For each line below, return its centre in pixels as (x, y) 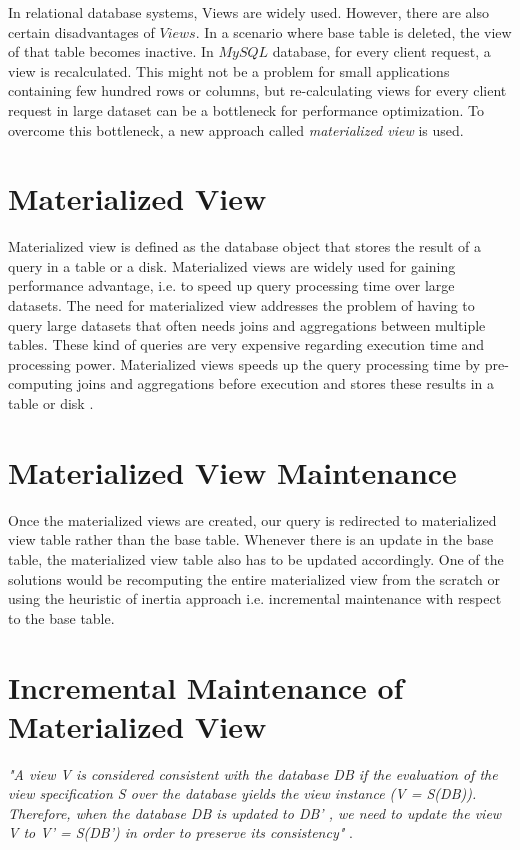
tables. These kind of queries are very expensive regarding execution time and (246, 344)
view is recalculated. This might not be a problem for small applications (229, 70)
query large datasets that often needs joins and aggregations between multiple (247, 324)
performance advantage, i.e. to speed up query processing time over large (231, 285)
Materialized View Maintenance (232, 471)
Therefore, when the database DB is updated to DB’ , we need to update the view (255, 812)
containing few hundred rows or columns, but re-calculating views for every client (257, 90)
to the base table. (61, 617)
